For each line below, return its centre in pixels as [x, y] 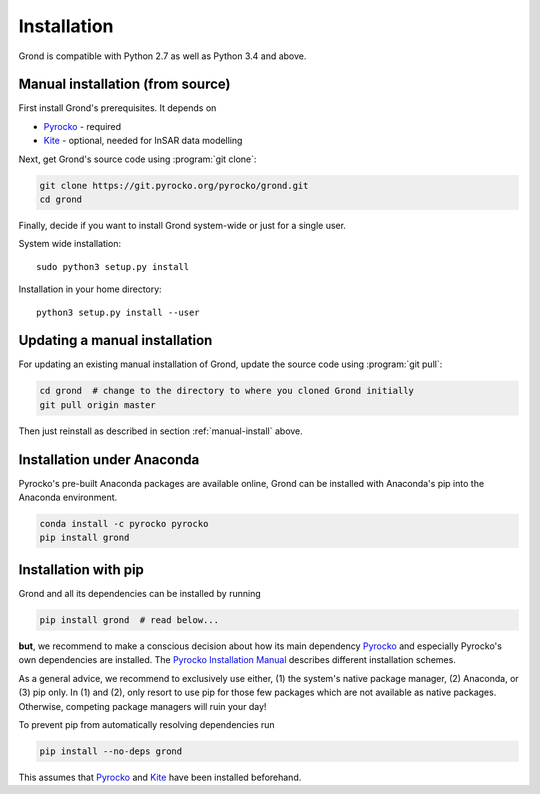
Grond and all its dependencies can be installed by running [140, 593]
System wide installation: [70, 244]
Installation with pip [81, 569]
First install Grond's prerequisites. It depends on [117, 108]
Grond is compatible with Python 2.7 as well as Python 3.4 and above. [162, 56]
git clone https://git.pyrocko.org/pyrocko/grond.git [174, 185]
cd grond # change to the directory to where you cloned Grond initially [227, 391]
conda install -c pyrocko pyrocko [124, 524]
